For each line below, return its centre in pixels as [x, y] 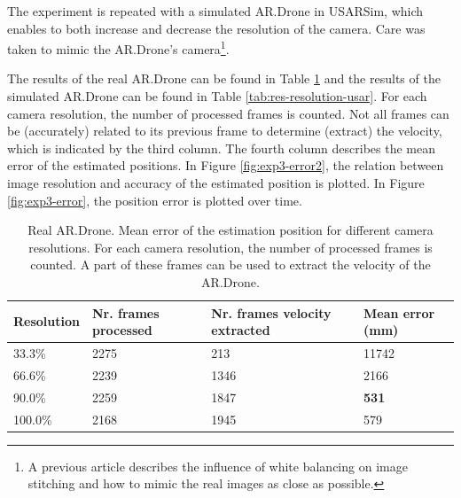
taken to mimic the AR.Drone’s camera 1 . [118, 47]
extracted [241, 330]
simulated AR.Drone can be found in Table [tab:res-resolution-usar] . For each [217, 96]
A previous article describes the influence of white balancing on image [218, 466]
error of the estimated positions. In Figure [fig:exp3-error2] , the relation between [226, 165]
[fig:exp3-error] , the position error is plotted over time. [155, 200]
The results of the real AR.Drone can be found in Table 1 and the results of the [224, 78]
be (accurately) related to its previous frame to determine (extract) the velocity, [225, 131]
